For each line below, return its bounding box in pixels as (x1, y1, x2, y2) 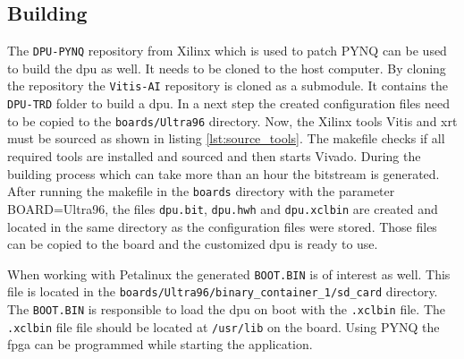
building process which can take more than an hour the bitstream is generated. (7, 164, 440, 183)
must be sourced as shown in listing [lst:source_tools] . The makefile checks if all (7, 129, 445, 148)
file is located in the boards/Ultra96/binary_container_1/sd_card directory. (7, 282, 438, 301)
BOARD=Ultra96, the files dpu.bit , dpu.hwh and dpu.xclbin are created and (7, 199, 438, 218)
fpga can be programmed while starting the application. (7, 335, 313, 354)
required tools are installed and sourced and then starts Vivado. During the (7, 147, 421, 166)
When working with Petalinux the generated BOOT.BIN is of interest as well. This (7, 264, 451, 283)
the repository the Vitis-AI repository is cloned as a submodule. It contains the (7, 76, 449, 95)
